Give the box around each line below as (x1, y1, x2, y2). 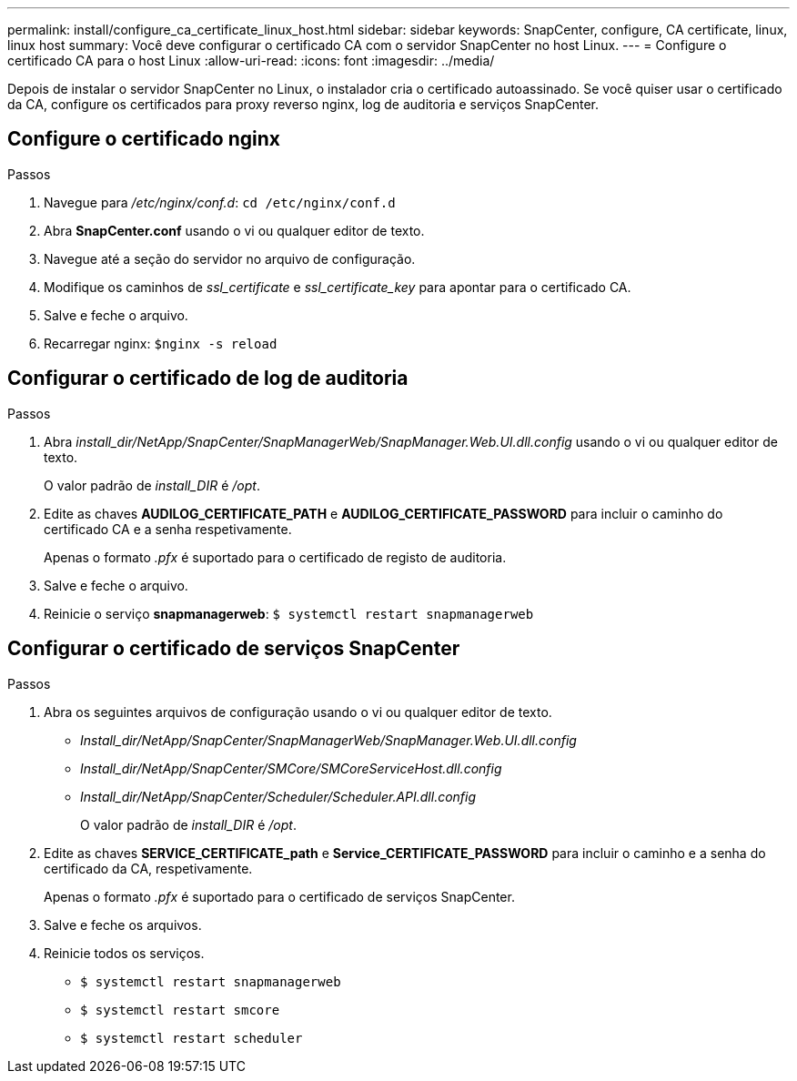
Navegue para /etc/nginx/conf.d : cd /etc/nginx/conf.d (44, 194, 396, 210)
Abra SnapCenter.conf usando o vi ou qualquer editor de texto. (44, 222, 425, 238)
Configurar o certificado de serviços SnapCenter (7, 637, 460, 661)
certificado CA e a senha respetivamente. (44, 520, 292, 537)
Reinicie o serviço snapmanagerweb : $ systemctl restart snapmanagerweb (44, 605, 534, 621)
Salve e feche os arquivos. (44, 916, 202, 933)
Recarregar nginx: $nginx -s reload (44, 335, 277, 351)
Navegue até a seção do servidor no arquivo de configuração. (44, 250, 416, 267)
